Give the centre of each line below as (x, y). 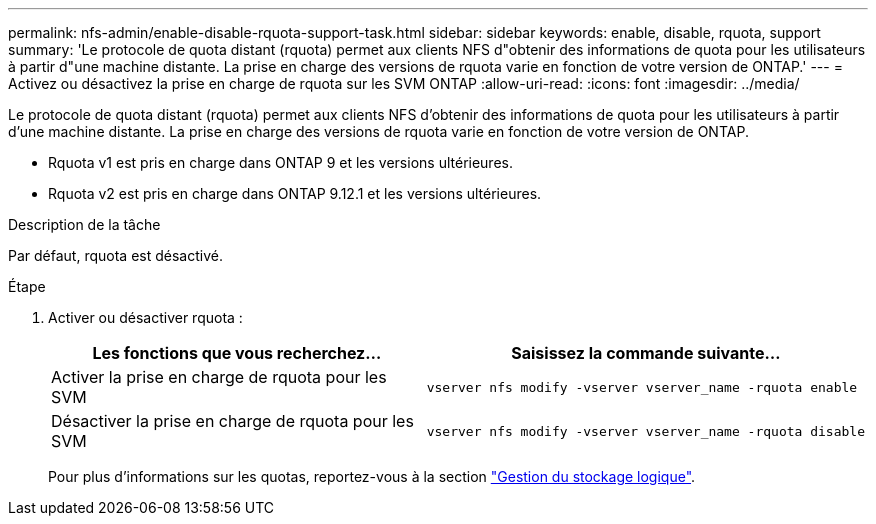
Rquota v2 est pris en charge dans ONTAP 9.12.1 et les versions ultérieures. (295, 193)
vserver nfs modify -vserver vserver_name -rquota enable (642, 387)
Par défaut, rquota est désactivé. (115, 255)
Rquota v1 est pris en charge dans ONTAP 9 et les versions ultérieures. (280, 162)
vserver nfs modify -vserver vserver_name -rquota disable (645, 431)
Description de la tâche (84, 224)
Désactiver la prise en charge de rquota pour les (232, 421)
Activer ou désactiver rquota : (145, 317)
